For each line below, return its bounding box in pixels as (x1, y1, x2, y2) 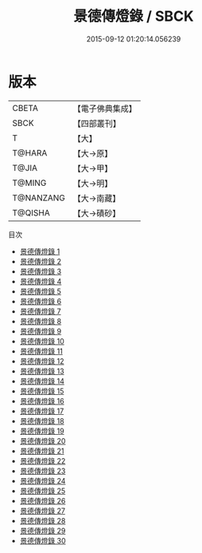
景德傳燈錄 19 (19, 426, 65, 436)
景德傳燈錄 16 (19, 396, 65, 405)
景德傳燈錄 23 (19, 466, 66, 476)
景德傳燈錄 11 (19, 346, 64, 356)
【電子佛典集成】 (72, 103, 138, 114)
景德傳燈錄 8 (19, 316, 62, 326)
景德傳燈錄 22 (19, 456, 66, 465)
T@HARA (12, 147, 48, 158)
